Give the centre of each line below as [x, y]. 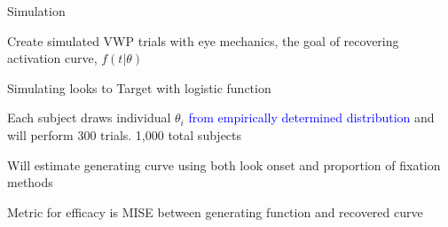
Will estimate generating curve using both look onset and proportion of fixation [224, 164]
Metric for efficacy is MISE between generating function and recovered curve [215, 211]
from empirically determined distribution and [311, 117]
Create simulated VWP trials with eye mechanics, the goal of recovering [203, 40]
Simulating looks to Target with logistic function [139, 87]
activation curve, [52, 58]
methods [30, 182]
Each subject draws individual [89, 117]
